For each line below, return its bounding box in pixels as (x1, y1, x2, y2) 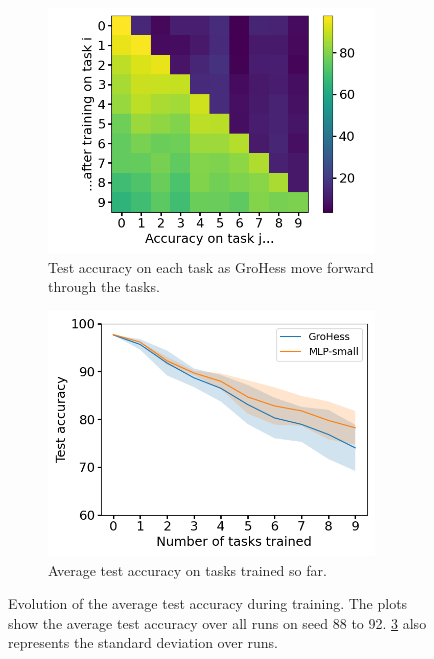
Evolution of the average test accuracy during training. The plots (8, 593, 408, 614)
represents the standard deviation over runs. (8, 632, 279, 653)
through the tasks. (48, 276, 160, 297)
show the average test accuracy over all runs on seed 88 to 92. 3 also (8, 612, 427, 633)
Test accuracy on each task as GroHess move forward (48, 256, 374, 277)
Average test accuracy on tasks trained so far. (48, 559, 327, 580)
